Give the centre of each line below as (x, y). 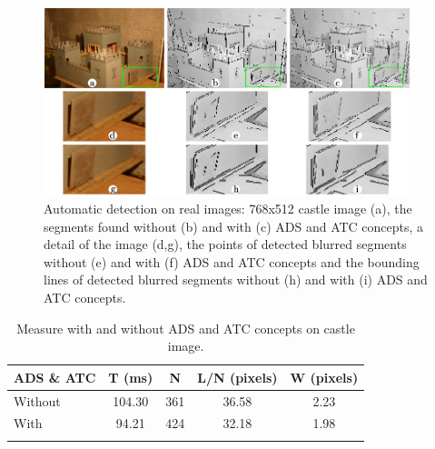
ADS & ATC (55, 377)
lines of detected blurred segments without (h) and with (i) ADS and (236, 279)
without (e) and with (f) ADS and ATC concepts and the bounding (232, 261)
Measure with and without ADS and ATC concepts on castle (186, 328)
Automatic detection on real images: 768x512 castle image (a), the (228, 208)
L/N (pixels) (237, 377)
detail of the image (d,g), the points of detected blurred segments (225, 244)
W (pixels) (324, 377)
